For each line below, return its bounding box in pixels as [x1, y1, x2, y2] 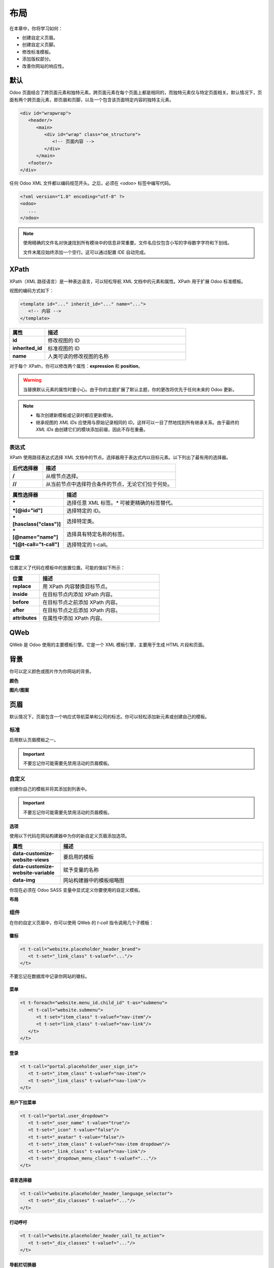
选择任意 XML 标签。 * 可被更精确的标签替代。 [66, 499, 176, 506]
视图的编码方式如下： [9, 288, 54, 294]
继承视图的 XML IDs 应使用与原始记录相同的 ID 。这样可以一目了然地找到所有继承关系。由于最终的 [36, 419, 239, 426]
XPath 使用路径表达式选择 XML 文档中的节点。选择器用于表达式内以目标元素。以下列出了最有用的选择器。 [9, 454, 231, 461]
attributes [12, 614, 37, 621]
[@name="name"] [12, 533, 58, 540]
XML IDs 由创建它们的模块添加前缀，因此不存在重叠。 [36, 427, 148, 433]
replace [12, 582, 31, 589]
